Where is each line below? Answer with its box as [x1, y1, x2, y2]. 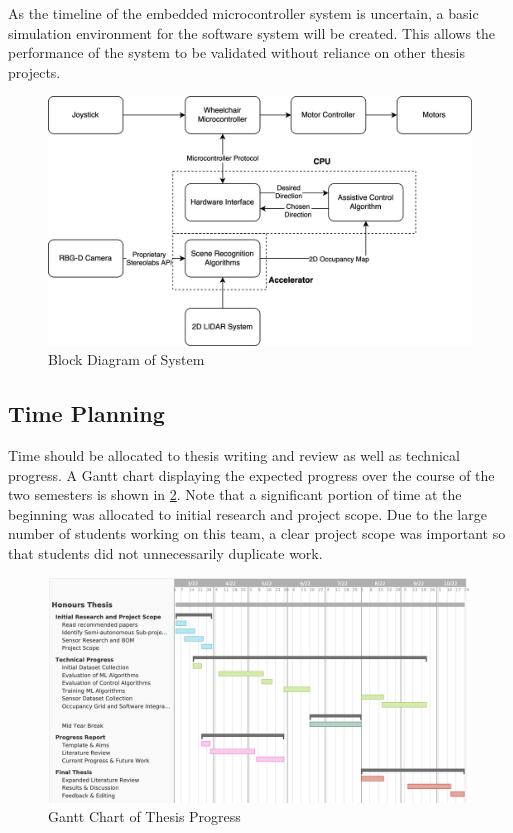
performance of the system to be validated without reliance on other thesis [8, 42, 466, 63]
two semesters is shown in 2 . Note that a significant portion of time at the [8, 484, 462, 505]
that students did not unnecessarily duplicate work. [8, 543, 323, 563]
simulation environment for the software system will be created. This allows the [8, 22, 496, 43]
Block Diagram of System [48, 349, 205, 370]
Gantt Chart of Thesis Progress [48, 806, 241, 827]
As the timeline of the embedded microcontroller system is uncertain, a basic [8, 3, 479, 23]
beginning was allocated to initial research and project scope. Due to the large [8, 503, 487, 524]
